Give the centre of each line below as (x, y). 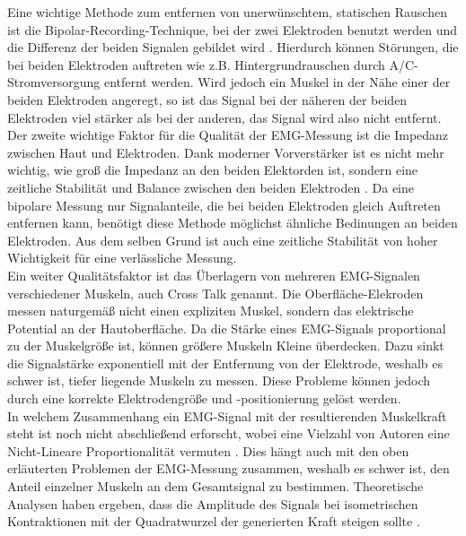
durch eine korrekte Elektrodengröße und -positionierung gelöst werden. (204, 398)
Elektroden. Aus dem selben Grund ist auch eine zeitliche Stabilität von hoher (223, 240)
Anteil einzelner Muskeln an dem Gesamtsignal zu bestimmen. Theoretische (215, 486)
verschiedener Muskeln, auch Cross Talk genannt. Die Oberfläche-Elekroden (215, 293)
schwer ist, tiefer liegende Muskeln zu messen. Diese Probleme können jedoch (219, 380)
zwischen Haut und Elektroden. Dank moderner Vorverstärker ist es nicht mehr (226, 152)
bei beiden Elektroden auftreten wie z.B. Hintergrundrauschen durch (196, 64)
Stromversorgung (54, 82)
